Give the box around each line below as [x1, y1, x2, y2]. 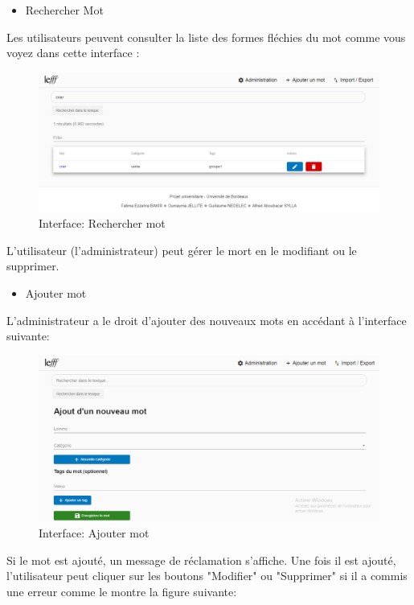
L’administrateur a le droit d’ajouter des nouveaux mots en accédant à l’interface [6, 311, 407, 328]
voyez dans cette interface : [6, 44, 140, 61]
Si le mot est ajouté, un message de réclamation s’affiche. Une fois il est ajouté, [6, 551, 396, 568]
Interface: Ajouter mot [39, 525, 150, 541]
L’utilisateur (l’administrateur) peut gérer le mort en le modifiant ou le [6, 241, 357, 258]
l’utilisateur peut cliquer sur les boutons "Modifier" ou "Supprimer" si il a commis [6, 567, 408, 584]
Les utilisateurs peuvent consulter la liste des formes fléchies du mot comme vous [6, 28, 406, 45]
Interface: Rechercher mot [39, 215, 166, 232]
